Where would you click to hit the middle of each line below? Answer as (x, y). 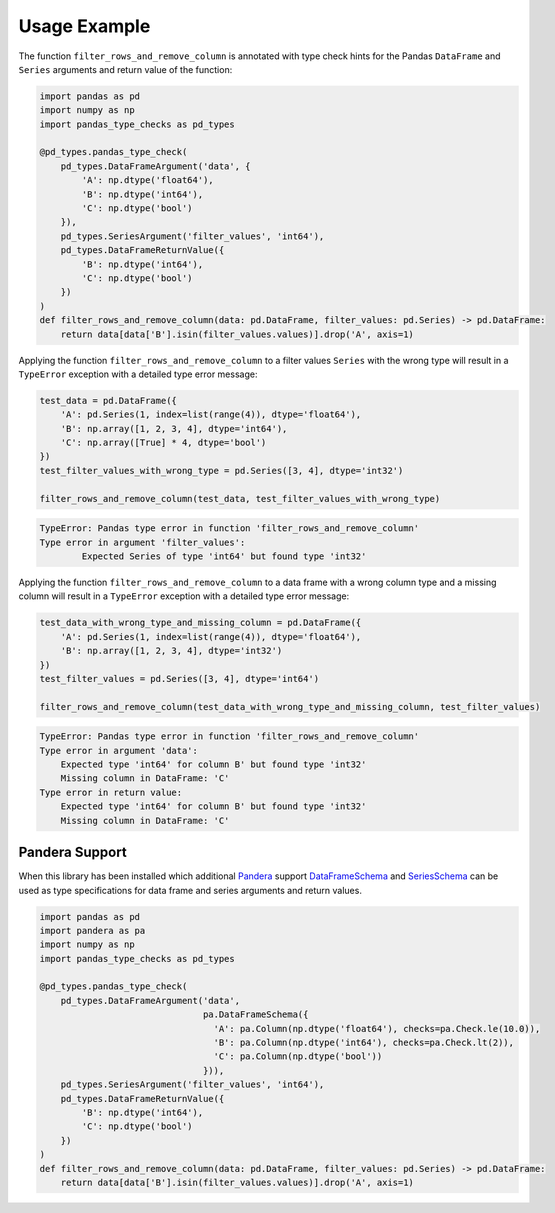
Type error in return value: (111, 792)
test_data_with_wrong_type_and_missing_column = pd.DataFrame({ (200, 623)
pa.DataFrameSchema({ (255, 1014)
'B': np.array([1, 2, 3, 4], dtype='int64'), (174, 428)
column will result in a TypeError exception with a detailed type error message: (184, 596)
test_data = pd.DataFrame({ (108, 400)
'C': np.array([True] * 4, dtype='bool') (163, 443)
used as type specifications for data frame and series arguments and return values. (190, 890)
